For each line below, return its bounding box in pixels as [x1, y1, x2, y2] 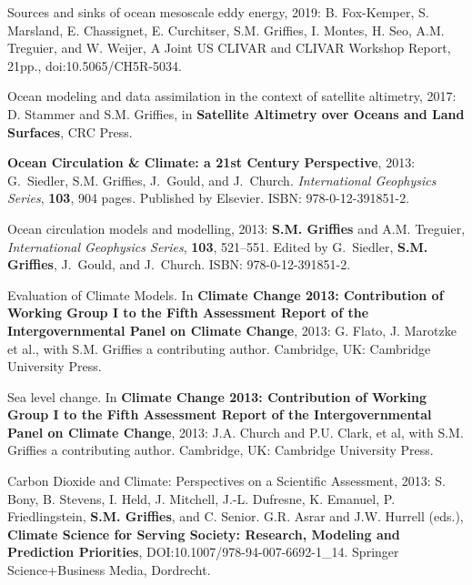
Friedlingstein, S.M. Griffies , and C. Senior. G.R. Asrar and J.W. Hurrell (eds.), [7, 507, 464, 526]
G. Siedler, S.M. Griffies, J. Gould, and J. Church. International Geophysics [7, 170, 437, 189]
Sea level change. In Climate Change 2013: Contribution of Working [7, 387, 427, 406]
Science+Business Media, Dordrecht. [7, 560, 211, 580]
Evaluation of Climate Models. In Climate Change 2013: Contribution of [7, 285, 444, 304]
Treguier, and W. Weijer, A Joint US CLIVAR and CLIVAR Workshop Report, [7, 38, 451, 57]
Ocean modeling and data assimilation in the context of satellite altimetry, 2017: [7, 86, 457, 106]
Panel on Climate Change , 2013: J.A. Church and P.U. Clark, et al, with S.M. [7, 422, 464, 441]
